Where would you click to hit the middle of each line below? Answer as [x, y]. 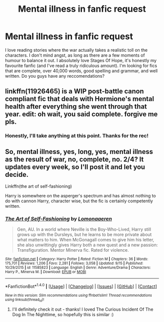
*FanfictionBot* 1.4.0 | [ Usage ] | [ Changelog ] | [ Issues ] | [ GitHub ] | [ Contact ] [81, 286]
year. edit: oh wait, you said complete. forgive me [81, 114]
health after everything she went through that [76, 107]
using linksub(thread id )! [25, 300]
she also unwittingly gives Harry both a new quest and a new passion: [87, 245]
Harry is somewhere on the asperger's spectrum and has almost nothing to [81, 196]
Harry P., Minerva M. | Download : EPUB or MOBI [46, 272]
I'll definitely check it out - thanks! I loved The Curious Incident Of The [83, 309]
